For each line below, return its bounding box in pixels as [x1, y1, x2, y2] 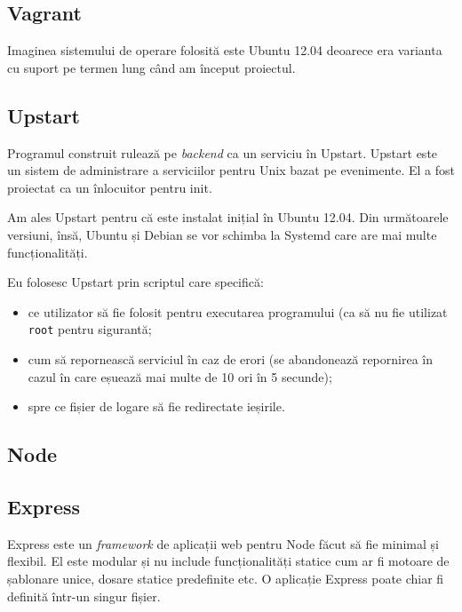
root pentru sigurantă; [28, 320, 152, 338]
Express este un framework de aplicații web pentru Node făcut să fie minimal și [7, 534, 439, 552]
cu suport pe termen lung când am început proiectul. [7, 58, 296, 76]
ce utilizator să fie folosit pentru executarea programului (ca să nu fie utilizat [28, 302, 448, 321]
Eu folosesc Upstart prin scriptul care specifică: [7, 273, 264, 291]
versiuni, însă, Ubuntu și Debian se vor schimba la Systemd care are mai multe [7, 225, 437, 243]
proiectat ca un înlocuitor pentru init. [7, 178, 212, 196]
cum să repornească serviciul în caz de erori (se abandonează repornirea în [28, 350, 434, 368]
